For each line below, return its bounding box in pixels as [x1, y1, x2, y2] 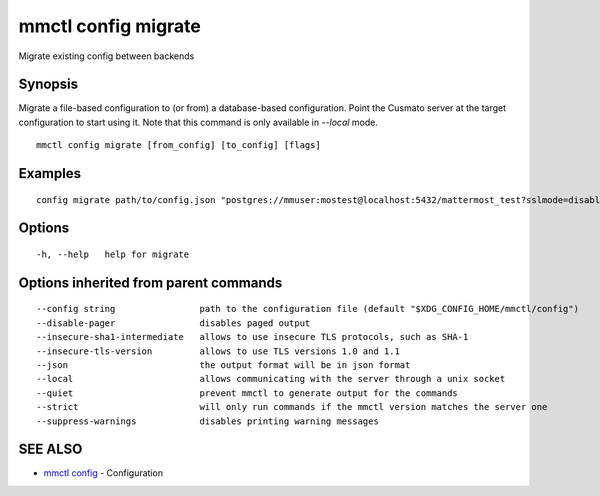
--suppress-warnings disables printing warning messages [36, 415, 379, 427]
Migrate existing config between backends [18, 50, 195, 62]
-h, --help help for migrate [36, 249, 190, 260]
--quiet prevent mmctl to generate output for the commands [36, 387, 459, 399]
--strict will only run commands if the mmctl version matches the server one [36, 401, 548, 413]
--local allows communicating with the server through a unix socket [36, 373, 506, 385]
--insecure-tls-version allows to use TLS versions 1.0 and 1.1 [36, 345, 400, 357]
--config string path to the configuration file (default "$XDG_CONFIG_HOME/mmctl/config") [36, 303, 580, 315]
